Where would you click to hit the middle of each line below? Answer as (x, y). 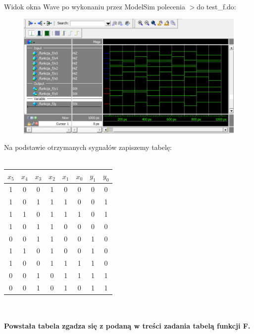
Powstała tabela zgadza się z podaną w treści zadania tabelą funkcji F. (127, 326)
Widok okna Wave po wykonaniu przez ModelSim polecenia (95, 6)
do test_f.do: (216, 6)
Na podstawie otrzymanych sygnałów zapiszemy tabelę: (88, 147)
